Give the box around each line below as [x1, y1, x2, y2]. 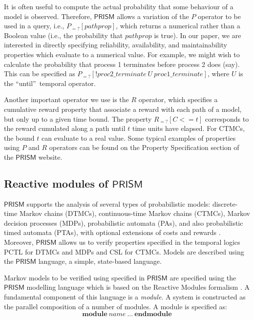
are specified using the [169, 272, 236, 282]
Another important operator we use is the [4, 94, 129, 105]
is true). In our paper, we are [154, 30, 241, 40]
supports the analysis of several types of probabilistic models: [26, 198, 211, 209]
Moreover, [4, 237, 34, 247]
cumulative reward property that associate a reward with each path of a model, [4, 104, 242, 114]
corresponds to [205, 113, 249, 124]
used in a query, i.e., [4, 21, 64, 31]
